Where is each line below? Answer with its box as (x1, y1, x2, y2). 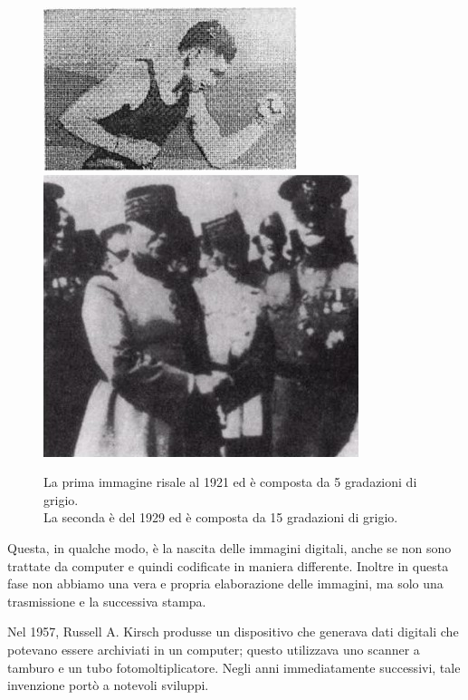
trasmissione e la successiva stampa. (7, 591, 206, 610)
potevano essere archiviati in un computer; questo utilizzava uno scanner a (7, 639, 420, 658)
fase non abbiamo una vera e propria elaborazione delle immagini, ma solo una (7, 574, 444, 593)
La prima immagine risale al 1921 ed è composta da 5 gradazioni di (43, 472, 417, 491)
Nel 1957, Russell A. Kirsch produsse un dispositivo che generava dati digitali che (7, 622, 459, 641)
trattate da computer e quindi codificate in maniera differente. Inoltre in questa (7, 556, 449, 575)
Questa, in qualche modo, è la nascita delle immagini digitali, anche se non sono (7, 538, 452, 557)
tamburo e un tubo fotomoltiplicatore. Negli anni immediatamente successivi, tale (7, 657, 461, 676)
